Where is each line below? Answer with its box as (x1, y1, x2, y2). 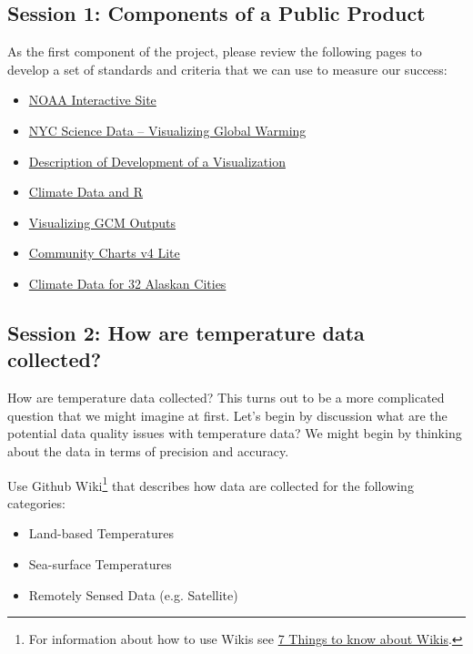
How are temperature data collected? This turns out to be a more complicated (7, 388, 445, 407)
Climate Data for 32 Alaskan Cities (28, 273, 226, 292)
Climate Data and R (28, 182, 144, 201)
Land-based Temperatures (28, 524, 174, 543)
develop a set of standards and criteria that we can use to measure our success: (7, 59, 448, 78)
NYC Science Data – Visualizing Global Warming (28, 120, 307, 139)
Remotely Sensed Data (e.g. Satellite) (28, 585, 238, 604)
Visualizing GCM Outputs (28, 212, 176, 231)
